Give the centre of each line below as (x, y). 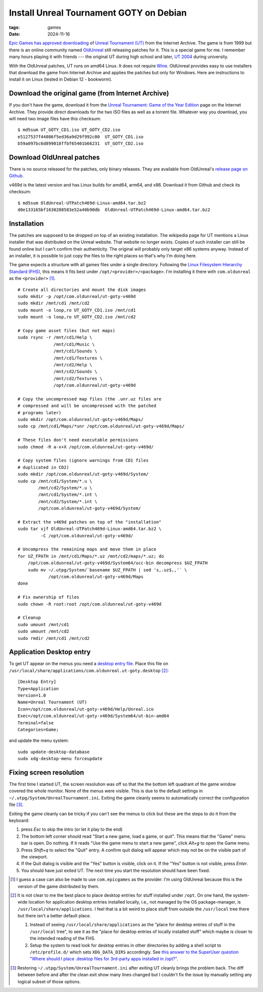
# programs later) (40, 412)
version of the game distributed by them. (59, 886)
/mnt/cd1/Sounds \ (75, 351)
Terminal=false (36, 723)
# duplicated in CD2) (43, 467)
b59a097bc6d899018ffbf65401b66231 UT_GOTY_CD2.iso (81, 144)
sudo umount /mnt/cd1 (43, 624)
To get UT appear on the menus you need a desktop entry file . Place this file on (89, 664)
